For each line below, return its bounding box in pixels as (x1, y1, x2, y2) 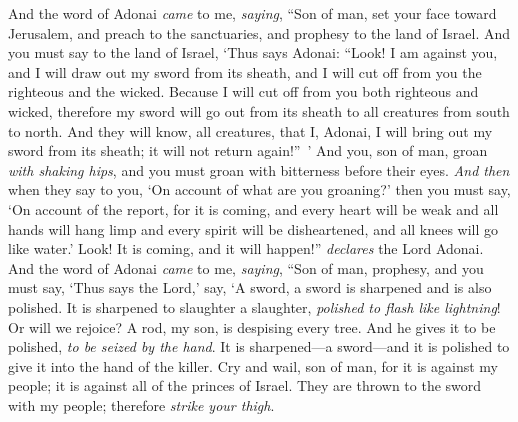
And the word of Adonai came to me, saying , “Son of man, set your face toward (8, 3, 497, 23)
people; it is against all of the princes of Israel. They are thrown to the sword (8, 375, 482, 396)
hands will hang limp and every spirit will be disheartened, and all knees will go (8, 218, 499, 239)
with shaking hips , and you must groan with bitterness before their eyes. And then (8, 159, 510, 180)
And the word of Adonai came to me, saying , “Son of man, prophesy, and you (8, 257, 484, 278)
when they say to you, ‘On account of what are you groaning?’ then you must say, (8, 179, 511, 200)
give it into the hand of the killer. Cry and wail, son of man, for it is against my (8, 355, 498, 376)
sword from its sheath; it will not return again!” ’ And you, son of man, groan (8, 140, 488, 161)
